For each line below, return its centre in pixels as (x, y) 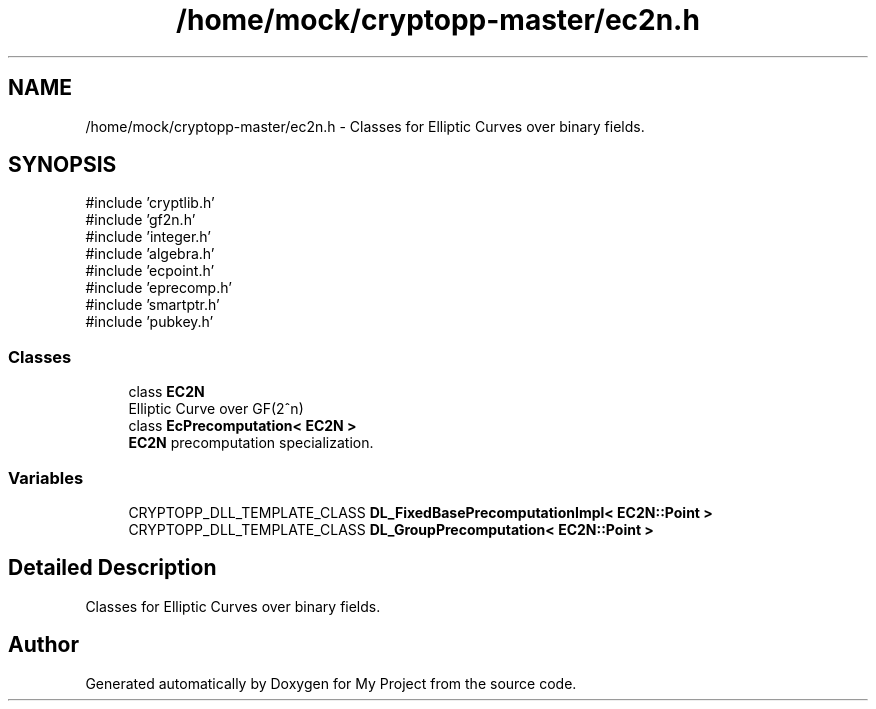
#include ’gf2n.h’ (140, 220)
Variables (46, 477)
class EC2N (166, 392)
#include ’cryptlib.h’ (150, 203)
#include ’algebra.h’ (150, 254)
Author (43, 645)
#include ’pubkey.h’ (149, 322)
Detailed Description (112, 568)
